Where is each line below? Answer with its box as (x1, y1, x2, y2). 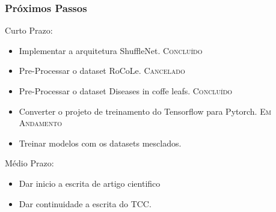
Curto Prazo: (5, 24, 53, 37)
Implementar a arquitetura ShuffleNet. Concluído (19, 44, 203, 56)
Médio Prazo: (5, 157, 54, 169)
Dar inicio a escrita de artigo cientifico (19, 177, 161, 189)
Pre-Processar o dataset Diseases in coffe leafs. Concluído (19, 85, 233, 97)
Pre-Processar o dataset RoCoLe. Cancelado (19, 64, 185, 77)
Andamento (19, 117, 63, 129)
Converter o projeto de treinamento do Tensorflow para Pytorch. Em (19, 104, 271, 117)
